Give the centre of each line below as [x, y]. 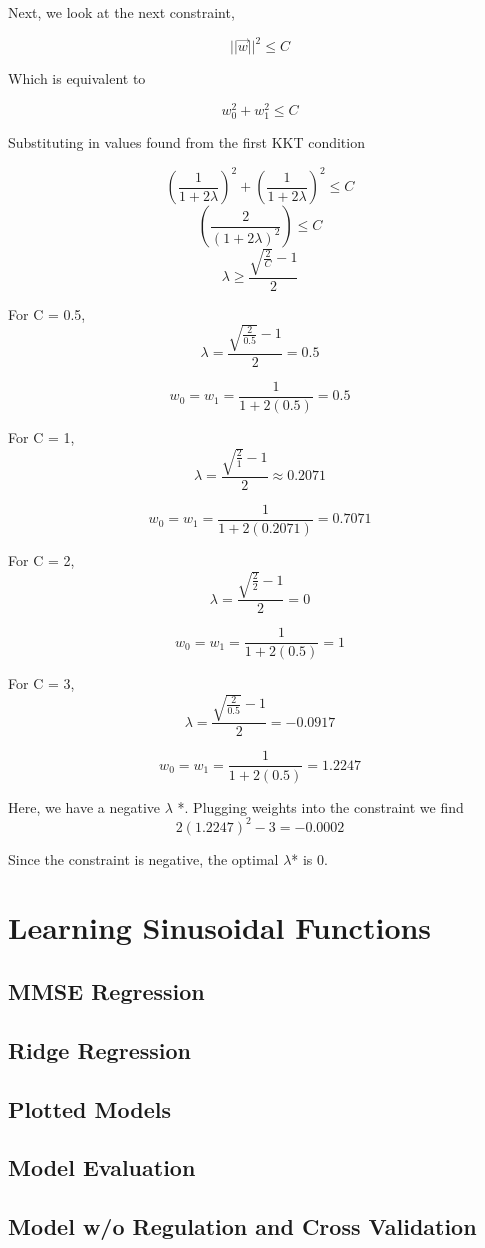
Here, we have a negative [84, 806]
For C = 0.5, [47, 313]
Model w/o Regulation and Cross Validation [242, 1226]
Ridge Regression [99, 1049]
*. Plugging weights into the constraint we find [320, 806]
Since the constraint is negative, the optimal [143, 858]
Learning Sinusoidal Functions [220, 927]
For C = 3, [41, 683]
